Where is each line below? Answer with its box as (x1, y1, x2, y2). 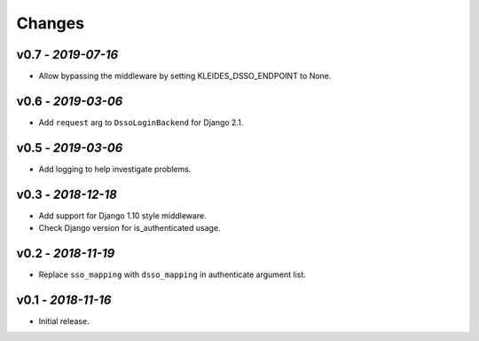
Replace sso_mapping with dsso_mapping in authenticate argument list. (38, 269, 306, 280)
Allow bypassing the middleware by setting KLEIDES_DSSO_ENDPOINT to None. (38, 71, 332, 82)
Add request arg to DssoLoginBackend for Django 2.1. (38, 116, 244, 128)
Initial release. (38, 315, 90, 326)
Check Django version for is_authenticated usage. (38, 223, 221, 234)
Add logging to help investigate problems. (38, 163, 192, 174)
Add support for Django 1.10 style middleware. (38, 210, 208, 221)
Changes (16, 13, 84, 33)
